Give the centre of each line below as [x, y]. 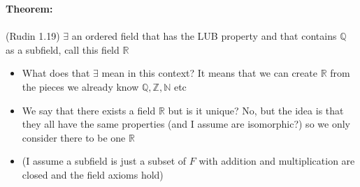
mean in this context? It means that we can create [209, 73]
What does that [56, 73]
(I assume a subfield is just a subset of [104, 161]
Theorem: [29, 8]
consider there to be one [74, 137]
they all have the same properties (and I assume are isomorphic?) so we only [186, 124]
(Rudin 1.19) [33, 36]
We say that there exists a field [89, 110]
